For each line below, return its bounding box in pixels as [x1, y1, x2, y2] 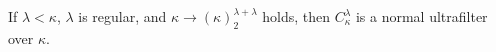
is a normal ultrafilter [355, 6, 488, 26]
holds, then [262, 6, 331, 26]
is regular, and [78, 6, 167, 26]
